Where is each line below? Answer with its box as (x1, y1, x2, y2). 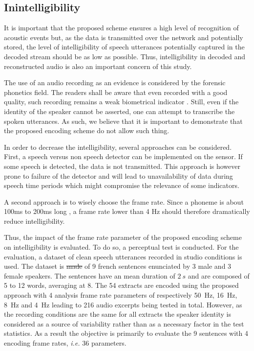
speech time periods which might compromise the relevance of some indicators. (4, 180, 239, 190)
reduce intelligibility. (4, 215, 65, 226)
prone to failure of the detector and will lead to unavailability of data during (4, 170, 233, 181)
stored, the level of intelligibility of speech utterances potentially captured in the (4, 42, 245, 52)
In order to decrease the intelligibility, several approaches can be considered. (4, 141, 232, 152)
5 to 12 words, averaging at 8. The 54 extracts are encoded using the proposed (4, 280, 239, 290)
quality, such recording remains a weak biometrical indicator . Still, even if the (4, 96, 239, 107)
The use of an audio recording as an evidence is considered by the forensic (4, 77, 226, 88)
